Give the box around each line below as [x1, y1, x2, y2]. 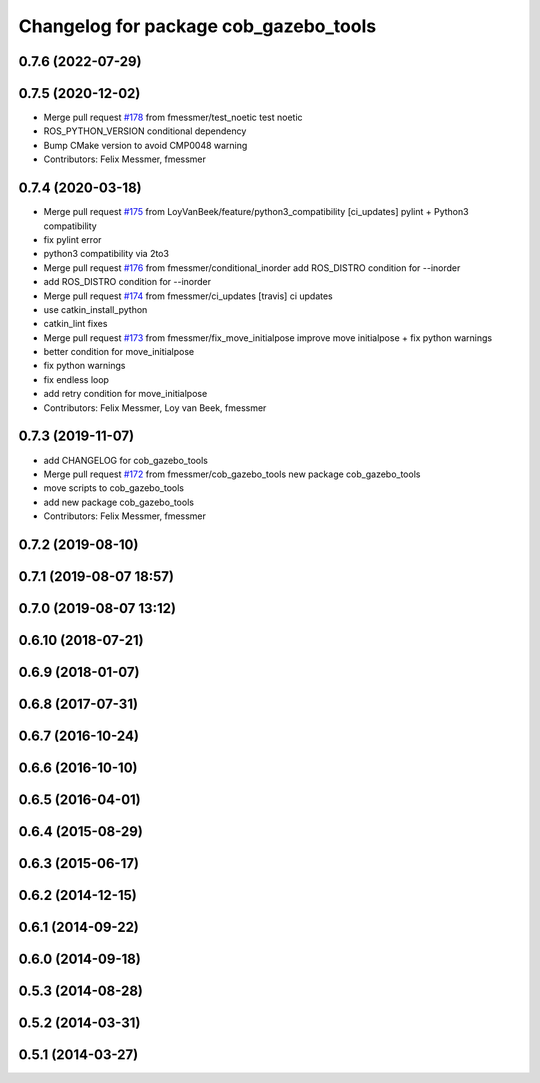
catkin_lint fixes [43, 318, 108, 330]
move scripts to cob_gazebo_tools [43, 482, 185, 494]
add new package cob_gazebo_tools [43, 496, 195, 508]
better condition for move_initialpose [43, 346, 195, 358]
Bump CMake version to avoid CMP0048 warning [43, 139, 248, 151]
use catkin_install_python [43, 303, 148, 315]
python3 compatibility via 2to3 [43, 248, 170, 260]
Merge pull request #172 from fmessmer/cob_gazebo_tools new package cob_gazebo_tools [43, 468, 421, 480]
